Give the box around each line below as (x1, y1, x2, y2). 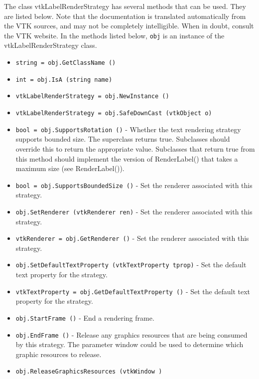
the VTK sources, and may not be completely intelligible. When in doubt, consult (4, 20, 254, 31)
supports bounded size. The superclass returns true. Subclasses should (15, 134, 230, 144)
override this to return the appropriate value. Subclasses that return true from (15, 143, 255, 154)
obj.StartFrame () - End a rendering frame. (15, 312, 154, 323)
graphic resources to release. (15, 349, 102, 359)
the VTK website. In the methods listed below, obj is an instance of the (4, 30, 225, 40)
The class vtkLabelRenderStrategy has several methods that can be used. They (4, 1, 246, 11)
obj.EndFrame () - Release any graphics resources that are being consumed (15, 329, 248, 340)
